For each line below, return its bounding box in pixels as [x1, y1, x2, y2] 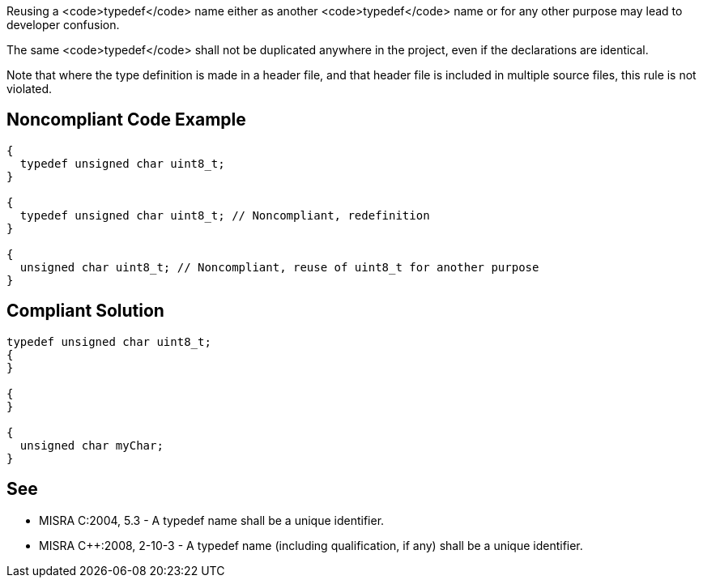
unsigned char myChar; [19, 438, 164, 452]
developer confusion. [6, 18, 120, 32]
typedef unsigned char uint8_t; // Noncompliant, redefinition [19, 208, 430, 222]
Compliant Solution [6, 301, 164, 322]
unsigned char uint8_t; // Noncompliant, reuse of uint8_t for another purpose [19, 260, 539, 274]
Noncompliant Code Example [6, 109, 246, 130]
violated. [6, 82, 53, 96]
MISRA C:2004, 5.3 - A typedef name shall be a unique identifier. [39, 513, 385, 527]
